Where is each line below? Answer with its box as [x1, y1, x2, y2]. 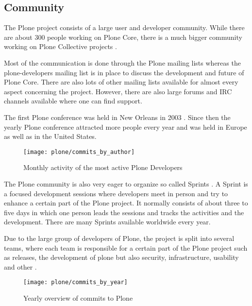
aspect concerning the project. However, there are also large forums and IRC [4, 86, 232, 96]
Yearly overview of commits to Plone [23, 292, 133, 303]
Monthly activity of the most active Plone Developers [23, 162, 183, 172]
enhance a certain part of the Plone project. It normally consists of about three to [4, 198, 248, 208]
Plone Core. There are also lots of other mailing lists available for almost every [4, 77, 238, 87]
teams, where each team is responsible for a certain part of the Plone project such [4, 242, 248, 253]
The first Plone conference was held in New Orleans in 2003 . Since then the [4, 112, 231, 122]
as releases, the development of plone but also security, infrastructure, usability [4, 252, 239, 262]
